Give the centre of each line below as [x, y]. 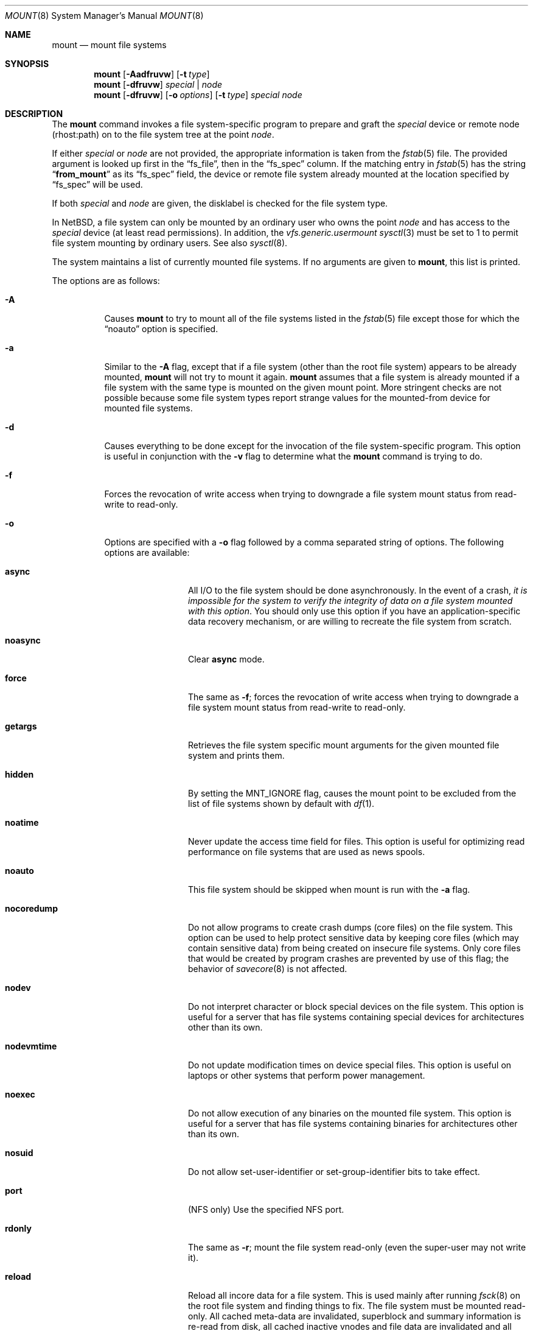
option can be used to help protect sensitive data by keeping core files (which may [354, 938]
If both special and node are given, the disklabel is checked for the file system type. [220, 203]
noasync [23, 640]
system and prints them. [236, 755]
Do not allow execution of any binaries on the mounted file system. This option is [350, 1113]
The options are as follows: [106, 281]
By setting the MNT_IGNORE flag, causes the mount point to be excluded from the [352, 793]
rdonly [18, 1228]
